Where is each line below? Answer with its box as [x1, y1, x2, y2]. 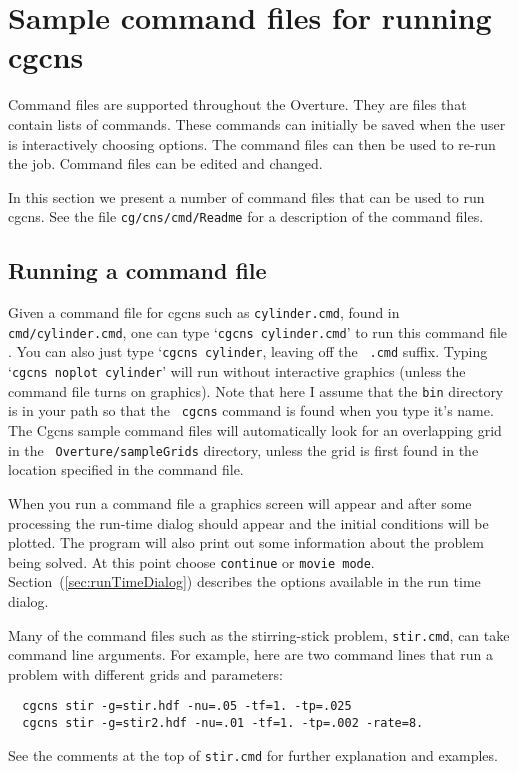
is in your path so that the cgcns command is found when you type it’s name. [8, 400, 494, 421]
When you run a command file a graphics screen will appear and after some [8, 492, 472, 513]
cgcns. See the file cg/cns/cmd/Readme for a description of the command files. [8, 206, 484, 227]
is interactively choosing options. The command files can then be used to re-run [8, 133, 496, 154]
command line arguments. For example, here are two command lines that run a [8, 644, 494, 665]
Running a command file [8, 255, 267, 286]
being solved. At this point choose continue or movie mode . [8, 551, 375, 572]
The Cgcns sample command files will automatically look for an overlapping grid [8, 420, 502, 441]
